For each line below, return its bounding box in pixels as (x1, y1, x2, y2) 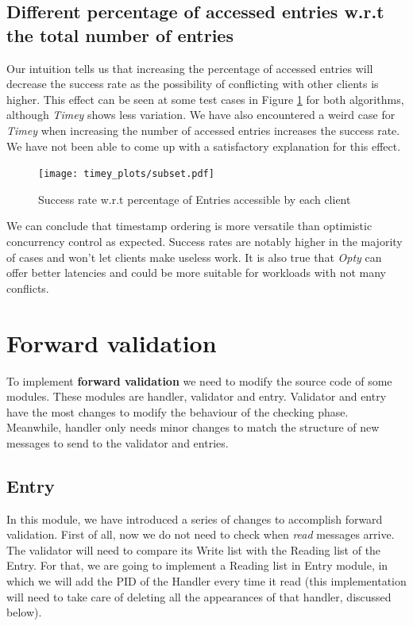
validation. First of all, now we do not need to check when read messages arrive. (6, 526, 395, 543)
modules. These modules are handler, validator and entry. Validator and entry (6, 388, 387, 405)
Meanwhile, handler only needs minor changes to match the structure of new (6, 419, 380, 436)
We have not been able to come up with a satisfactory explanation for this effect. (6, 137, 401, 154)
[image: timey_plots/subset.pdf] (38, 168, 214, 180)
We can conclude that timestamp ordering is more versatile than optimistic (6, 217, 372, 234)
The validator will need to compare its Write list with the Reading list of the (6, 541, 381, 558)
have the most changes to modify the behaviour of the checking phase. (6, 403, 349, 420)
